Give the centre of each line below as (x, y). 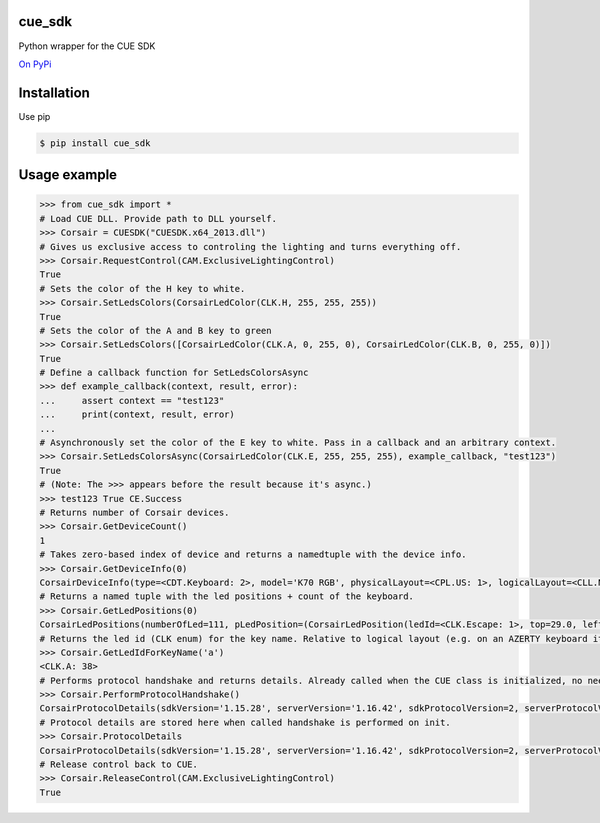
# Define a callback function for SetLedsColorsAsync (174, 373)
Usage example (68, 175)
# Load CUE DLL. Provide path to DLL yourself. (158, 218)
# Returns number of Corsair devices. (134, 512)
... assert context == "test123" (132, 400)
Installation (54, 92)
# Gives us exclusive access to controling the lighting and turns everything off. (250, 246)
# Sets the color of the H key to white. (142, 288)
